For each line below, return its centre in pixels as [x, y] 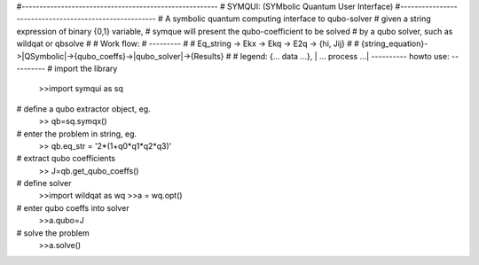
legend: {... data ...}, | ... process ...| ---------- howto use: [345, 56]
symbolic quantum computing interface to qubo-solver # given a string [302, 19]
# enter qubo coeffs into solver [73, 207]
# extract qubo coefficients [66, 159]
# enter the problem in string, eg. [77, 134]
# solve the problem [53, 233]
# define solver [44, 183]
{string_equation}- [394, 43]
